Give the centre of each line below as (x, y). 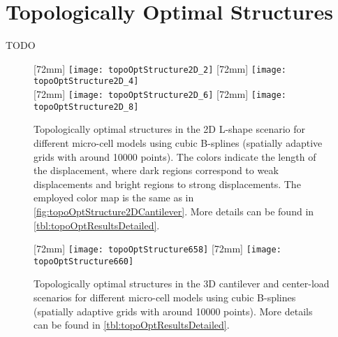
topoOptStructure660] (84, 261)
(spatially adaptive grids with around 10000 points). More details (173, 311)
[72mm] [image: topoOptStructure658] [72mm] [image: (157, 249)
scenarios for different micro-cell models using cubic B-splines (165, 297)
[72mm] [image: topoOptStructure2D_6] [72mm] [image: (160, 94)
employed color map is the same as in (114, 198)
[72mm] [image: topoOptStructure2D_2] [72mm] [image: (160, 68)
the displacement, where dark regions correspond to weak (156, 170)
